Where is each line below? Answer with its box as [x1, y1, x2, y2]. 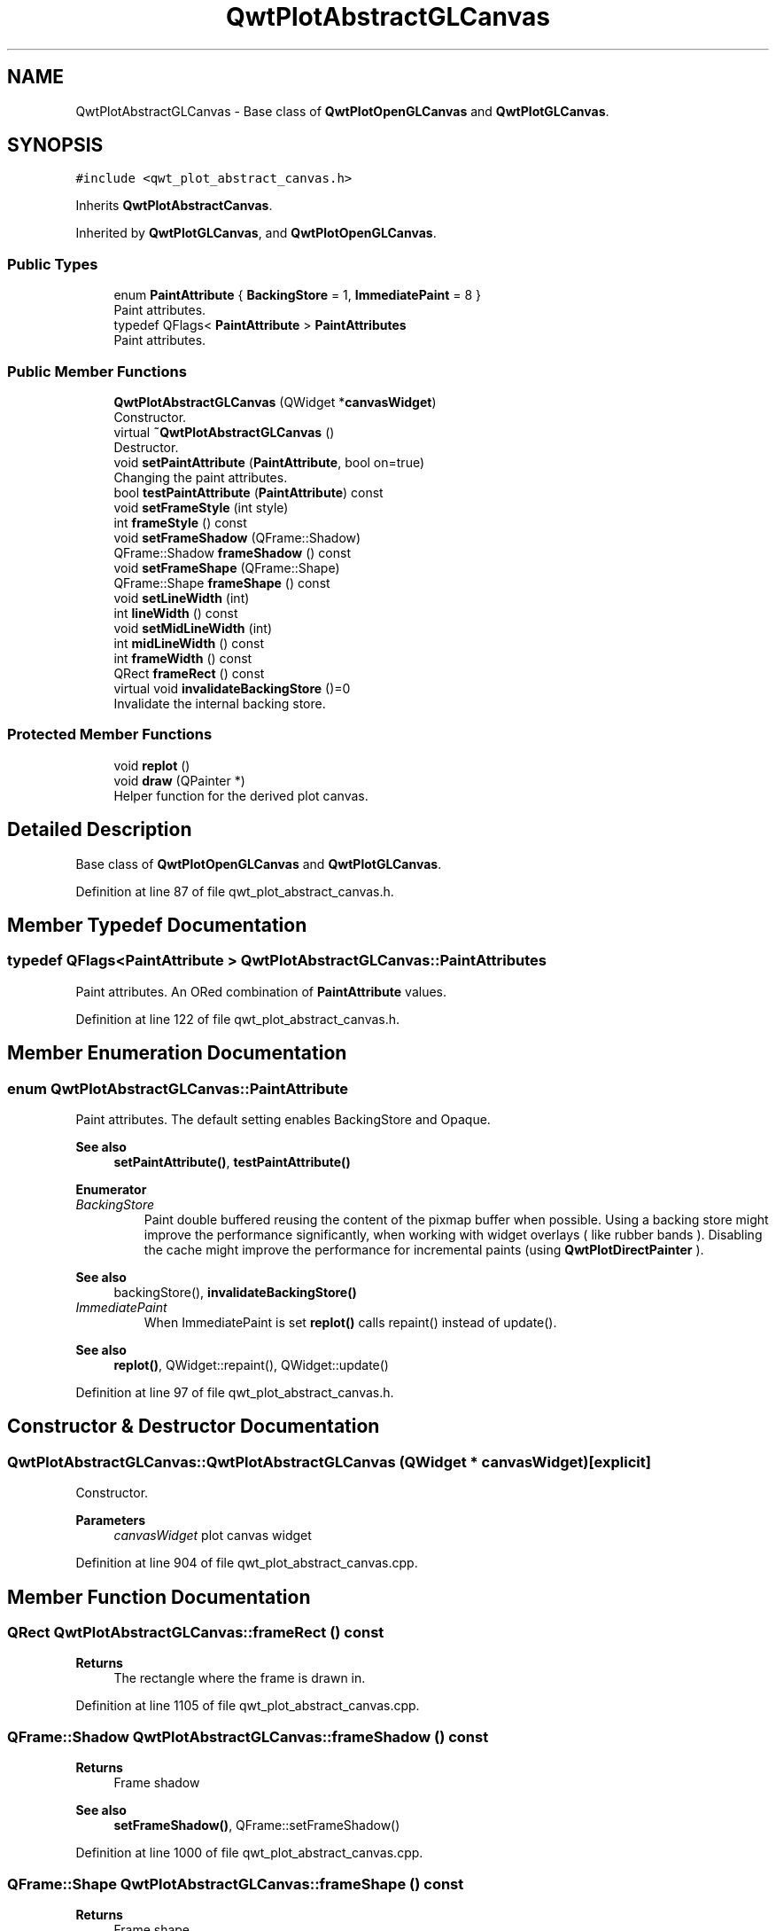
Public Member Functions [7, 362, 187, 380]
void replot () [113, 757, 190, 773]
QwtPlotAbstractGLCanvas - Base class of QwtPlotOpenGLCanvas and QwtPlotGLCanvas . [75, 103, 609, 119]
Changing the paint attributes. [113, 469, 288, 485]
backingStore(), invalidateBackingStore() [113, 1284, 357, 1300]
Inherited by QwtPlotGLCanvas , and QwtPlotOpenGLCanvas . [75, 225, 437, 241]
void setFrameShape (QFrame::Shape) [113, 559, 340, 575]
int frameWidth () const [113, 650, 252, 666]
